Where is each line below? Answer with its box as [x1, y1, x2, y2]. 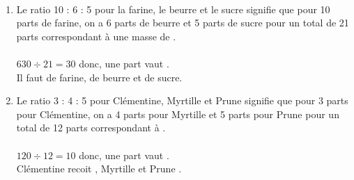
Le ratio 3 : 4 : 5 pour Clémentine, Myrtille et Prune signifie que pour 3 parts [16, 93, 348, 108]
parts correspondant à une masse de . [16, 28, 176, 43]
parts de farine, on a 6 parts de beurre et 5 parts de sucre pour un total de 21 [16, 15, 349, 30]
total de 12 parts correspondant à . [16, 120, 166, 135]
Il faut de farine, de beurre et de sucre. [16, 69, 183, 84]
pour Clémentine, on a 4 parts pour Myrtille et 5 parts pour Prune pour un [16, 106, 339, 121]
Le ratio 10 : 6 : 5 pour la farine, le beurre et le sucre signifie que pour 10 [16, 1, 330, 16]
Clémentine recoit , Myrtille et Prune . [16, 161, 182, 176]
